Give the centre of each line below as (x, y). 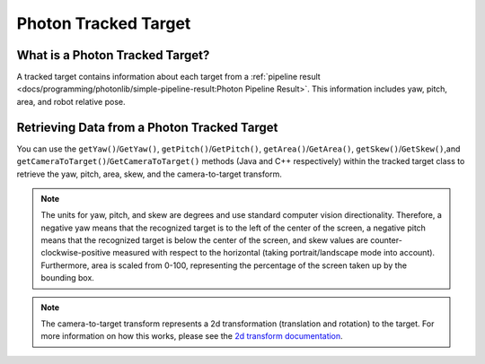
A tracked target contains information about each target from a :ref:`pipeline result (168, 77)
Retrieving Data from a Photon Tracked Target (147, 127)
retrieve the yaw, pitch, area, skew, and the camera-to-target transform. (149, 174)
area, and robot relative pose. (71, 101)
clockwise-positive (76, 253)
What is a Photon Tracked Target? (113, 55)
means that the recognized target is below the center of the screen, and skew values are (204, 240)
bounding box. (67, 278)
